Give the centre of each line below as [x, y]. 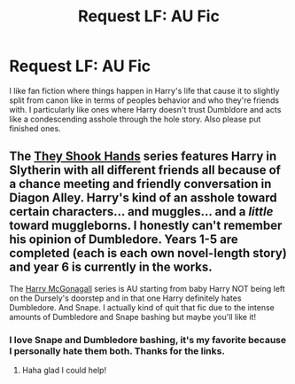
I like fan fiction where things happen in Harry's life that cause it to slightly [144, 90]
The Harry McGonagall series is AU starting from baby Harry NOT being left [147, 288]
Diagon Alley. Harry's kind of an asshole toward [143, 198]
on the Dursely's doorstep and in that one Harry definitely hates [125, 298]
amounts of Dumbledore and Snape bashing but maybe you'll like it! [133, 317]
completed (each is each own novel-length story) [148, 253]
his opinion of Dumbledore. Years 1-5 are [124, 240]
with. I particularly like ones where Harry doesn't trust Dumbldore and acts [145, 109]
